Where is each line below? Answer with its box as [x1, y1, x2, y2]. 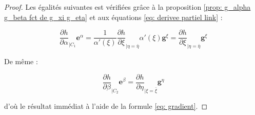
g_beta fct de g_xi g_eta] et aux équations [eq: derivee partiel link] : [4, 11, 223, 22]
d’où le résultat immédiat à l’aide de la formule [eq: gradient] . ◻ [4, 100, 208, 111]
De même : [4, 56, 38, 67]
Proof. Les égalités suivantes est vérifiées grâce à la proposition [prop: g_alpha [4, 2, 251, 12]
